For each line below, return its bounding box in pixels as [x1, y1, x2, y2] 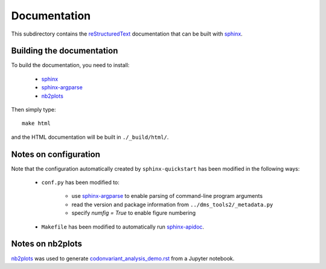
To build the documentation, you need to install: [11, 62, 130, 69]
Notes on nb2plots [11, 239, 83, 249]
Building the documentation [11, 46, 118, 56]
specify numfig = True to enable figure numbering [71, 209, 196, 217]
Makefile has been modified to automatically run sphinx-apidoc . [41, 223, 205, 230]
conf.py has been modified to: [41, 179, 120, 186]
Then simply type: [11, 106, 57, 113]
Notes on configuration [11, 149, 101, 159]
